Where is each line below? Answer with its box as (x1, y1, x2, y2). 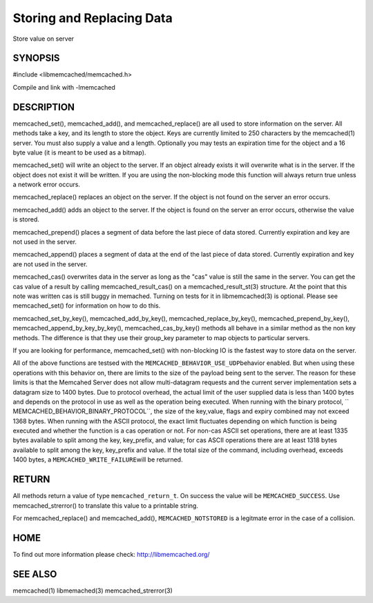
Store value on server (12, 34, 75, 43)
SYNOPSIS (12, 52, 60, 64)
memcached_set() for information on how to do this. (12, 301, 161, 310)
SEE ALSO (12, 568, 57, 580)
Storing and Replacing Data (12, 10, 173, 26)
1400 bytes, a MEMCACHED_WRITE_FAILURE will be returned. (12, 455, 183, 464)
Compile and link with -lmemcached (12, 83, 115, 91)
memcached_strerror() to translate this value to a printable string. (12, 501, 198, 510)
